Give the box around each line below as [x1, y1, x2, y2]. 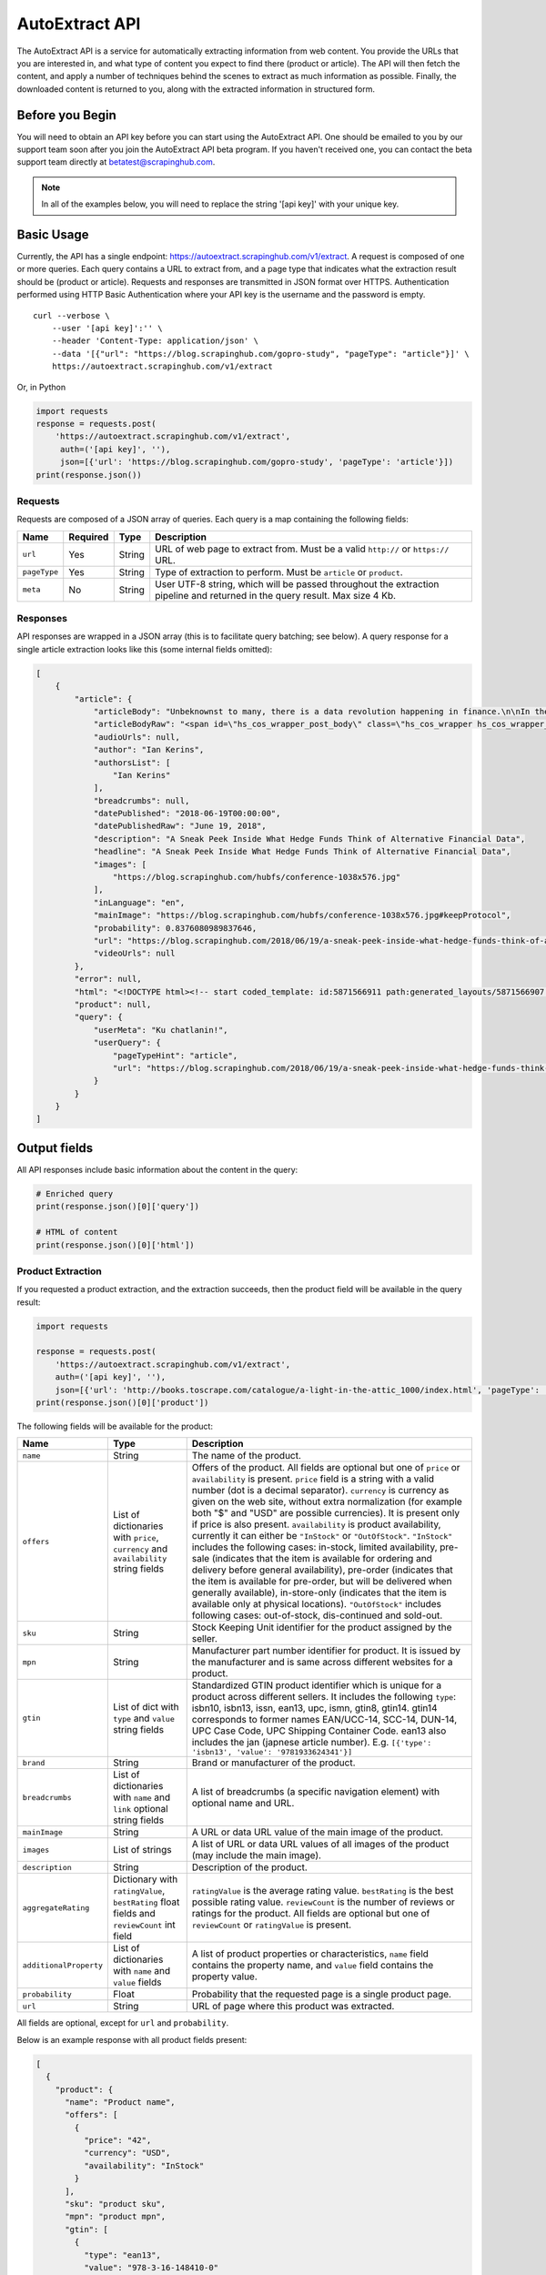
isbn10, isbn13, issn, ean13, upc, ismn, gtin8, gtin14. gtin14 [191, 1702, 438, 1714]
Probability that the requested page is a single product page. [191, 1988, 452, 2001]
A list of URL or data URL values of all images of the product [191, 1838, 450, 1851]
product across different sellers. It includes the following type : [191, 1691, 457, 1704]
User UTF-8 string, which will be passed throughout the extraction [155, 578, 440, 591]
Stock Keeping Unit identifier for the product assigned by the [191, 1621, 452, 1633]
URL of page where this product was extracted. [191, 2000, 395, 2013]
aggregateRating [22, 1903, 90, 1913]
